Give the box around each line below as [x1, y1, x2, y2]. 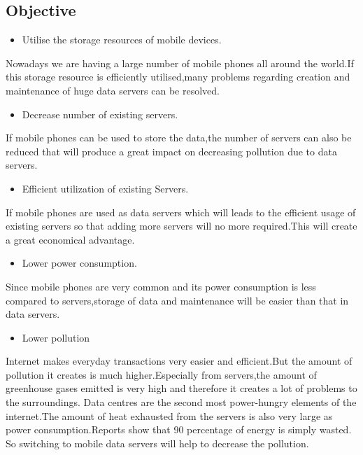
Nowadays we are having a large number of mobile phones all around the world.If [6, 55, 354, 70]
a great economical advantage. [6, 232, 135, 246]
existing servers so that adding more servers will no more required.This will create [6, 218, 357, 233]
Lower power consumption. [22, 255, 137, 270]
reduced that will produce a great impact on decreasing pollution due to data [6, 143, 337, 158]
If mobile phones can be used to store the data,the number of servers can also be [6, 130, 352, 145]
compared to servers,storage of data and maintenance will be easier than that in [6, 293, 349, 307]
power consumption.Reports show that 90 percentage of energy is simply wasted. [6, 422, 352, 437]
